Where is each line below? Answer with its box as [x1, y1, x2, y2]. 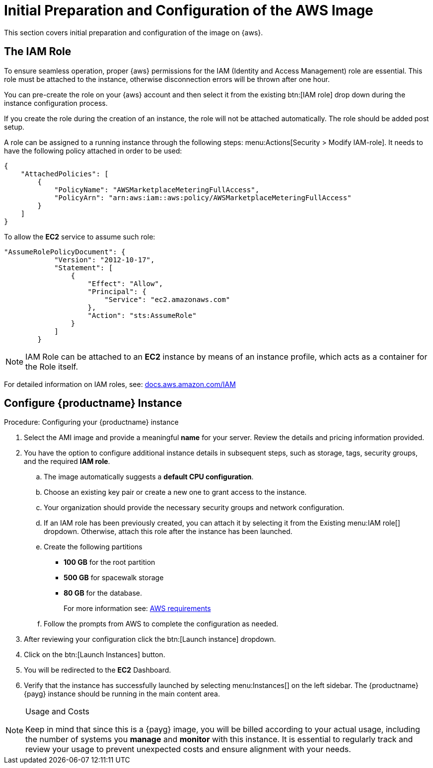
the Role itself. [25, 361, 78, 372]
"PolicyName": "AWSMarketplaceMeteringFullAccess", [54, 185, 260, 194]
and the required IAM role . [24, 457, 110, 466]
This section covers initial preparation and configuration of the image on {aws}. [4, 28, 263, 37]
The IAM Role [4, 45, 72, 58]
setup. [4, 122, 25, 131]
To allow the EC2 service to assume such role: [4, 232, 155, 241]
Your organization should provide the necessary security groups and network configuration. [44, 503, 345, 512]
